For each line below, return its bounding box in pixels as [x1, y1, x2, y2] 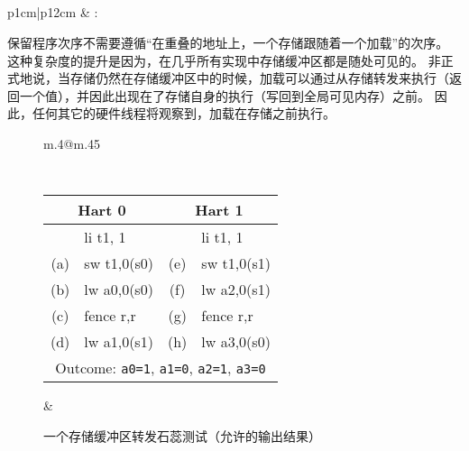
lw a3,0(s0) [201, 331, 271, 353]
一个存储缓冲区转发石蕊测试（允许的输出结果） [43, 426, 321, 445]
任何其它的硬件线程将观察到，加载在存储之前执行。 [32, 104, 336, 123]
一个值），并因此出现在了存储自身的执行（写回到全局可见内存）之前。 [19, 86, 430, 105]
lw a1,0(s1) [84, 331, 153, 353]
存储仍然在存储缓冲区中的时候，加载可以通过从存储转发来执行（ [69, 69, 449, 87]
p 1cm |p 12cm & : [7, 3, 98, 22]
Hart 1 [195, 199, 244, 221]
